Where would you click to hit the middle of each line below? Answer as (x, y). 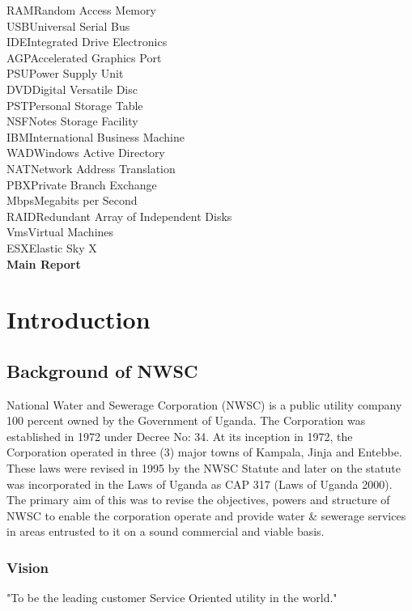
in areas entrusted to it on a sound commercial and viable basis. (166, 531)
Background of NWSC (102, 370)
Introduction (79, 319)
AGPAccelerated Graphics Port (84, 57)
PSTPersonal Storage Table (75, 105)
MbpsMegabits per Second (72, 200)
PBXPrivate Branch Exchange (82, 184)
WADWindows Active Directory (86, 153)
